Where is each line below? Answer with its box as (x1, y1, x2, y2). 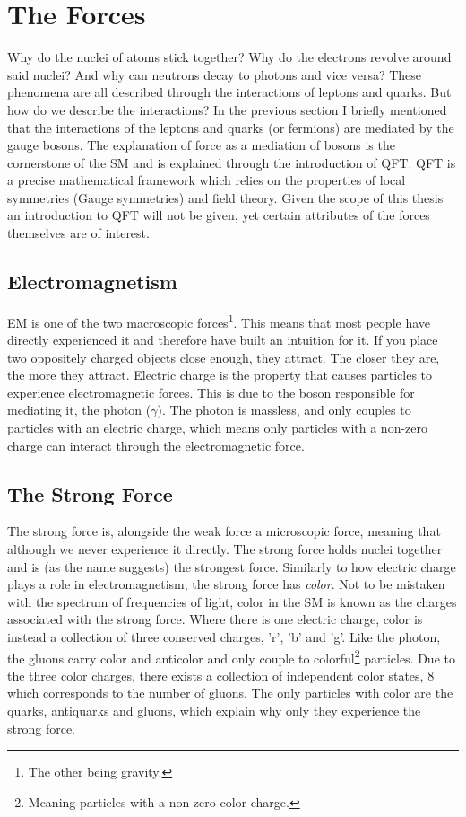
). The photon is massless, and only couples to (157, 400, 411, 419)
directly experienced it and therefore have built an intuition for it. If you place (7, 330, 438, 349)
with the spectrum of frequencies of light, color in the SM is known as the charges (7, 592, 457, 611)
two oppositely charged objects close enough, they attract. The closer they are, (7, 347, 440, 366)
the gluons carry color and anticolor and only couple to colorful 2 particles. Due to (7, 646, 455, 667)
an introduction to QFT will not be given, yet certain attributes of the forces (7, 206, 430, 224)
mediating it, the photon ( (7, 400, 151, 419)
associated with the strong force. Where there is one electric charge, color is (7, 610, 423, 628)
